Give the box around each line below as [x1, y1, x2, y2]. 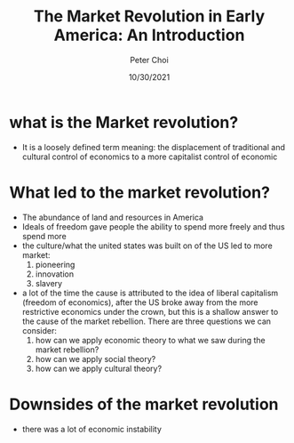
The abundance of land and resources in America [21, 212, 204, 222]
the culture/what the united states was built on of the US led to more [21, 240, 273, 251]
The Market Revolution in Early [33, 6, 266, 27]
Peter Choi [130, 54, 169, 65]
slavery [35, 278, 63, 288]
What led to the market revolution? [9, 182, 271, 202]
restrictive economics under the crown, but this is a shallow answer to [21, 306, 279, 317]
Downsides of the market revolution [9, 394, 279, 415]
